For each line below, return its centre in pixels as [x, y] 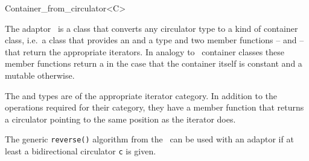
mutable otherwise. [40, 75]
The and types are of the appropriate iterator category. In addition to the [141, 95]
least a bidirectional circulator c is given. [81, 151]
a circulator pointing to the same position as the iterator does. [120, 119]
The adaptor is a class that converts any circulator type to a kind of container [151, 28]
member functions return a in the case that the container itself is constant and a [154, 63]
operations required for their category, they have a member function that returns [154, 107]
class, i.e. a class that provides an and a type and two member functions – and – [154, 40]
